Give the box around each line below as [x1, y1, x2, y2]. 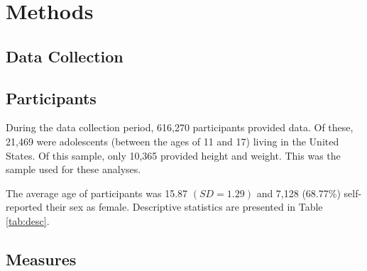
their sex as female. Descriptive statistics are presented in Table [45, 199, 323, 214]
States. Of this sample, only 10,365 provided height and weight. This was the [6, 148, 341, 162]
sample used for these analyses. [6, 162, 141, 177]
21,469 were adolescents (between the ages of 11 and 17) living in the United [6, 133, 339, 148]
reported [6, 199, 43, 214]
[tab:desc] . [6, 213, 50, 228]
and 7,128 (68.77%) [256, 185, 341, 200]
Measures [6, 248, 77, 270]
